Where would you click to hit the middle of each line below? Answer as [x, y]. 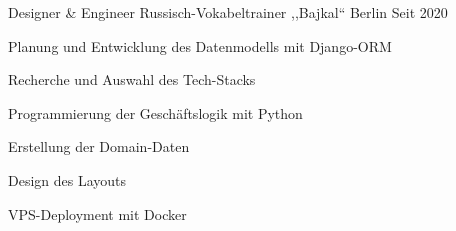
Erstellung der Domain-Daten [99, 146]
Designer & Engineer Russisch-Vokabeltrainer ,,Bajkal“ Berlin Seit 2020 [228, 12]
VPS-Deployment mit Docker [97, 213]
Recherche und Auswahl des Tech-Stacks [132, 79]
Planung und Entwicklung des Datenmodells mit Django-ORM [200, 45]
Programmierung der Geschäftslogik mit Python [155, 112]
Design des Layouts [67, 179]
